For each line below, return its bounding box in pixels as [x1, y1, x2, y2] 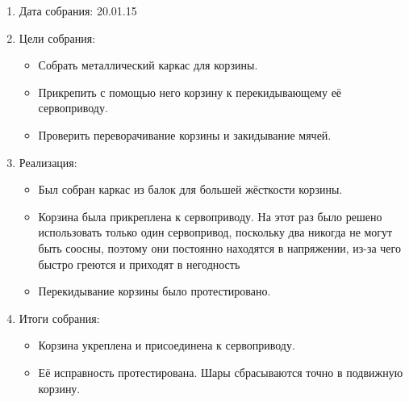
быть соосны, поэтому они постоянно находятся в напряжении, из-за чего [38, 239, 401, 256]
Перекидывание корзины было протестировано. [38, 283, 271, 299]
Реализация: [19, 153, 77, 170]
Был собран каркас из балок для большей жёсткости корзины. [38, 181, 343, 198]
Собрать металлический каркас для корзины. [38, 57, 258, 73]
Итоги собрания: [19, 309, 100, 326]
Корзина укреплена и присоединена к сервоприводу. [38, 337, 295, 354]
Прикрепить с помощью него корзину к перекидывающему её [38, 83, 342, 100]
